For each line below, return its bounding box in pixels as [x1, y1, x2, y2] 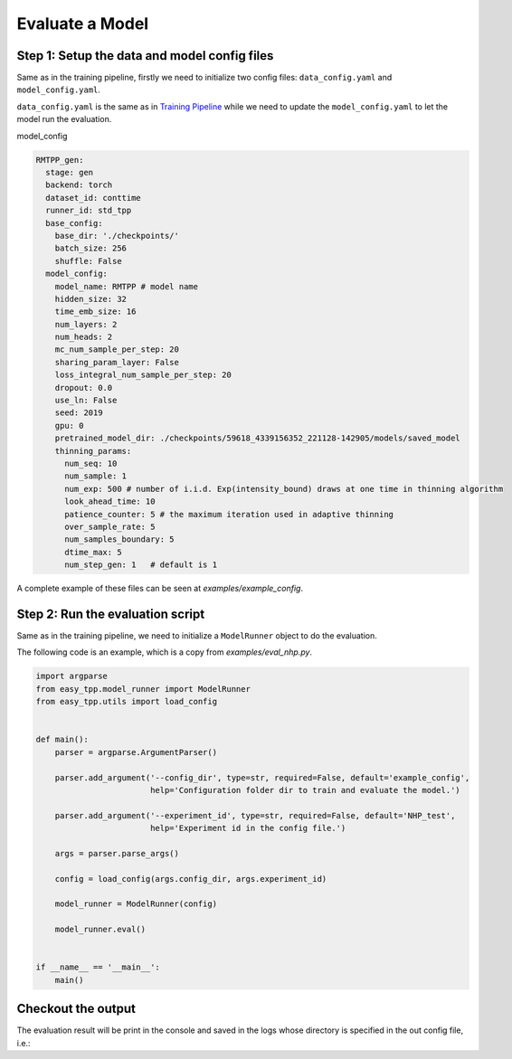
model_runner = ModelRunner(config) [54, 899, 217, 909]
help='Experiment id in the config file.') [149, 823, 346, 834]
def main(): [35, 734, 90, 745]
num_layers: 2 [54, 319, 118, 329]
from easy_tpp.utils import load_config [35, 696, 217, 707]
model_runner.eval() [54, 924, 147, 935]
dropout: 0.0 [54, 383, 113, 392]
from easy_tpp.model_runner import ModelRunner [35, 684, 251, 694]
